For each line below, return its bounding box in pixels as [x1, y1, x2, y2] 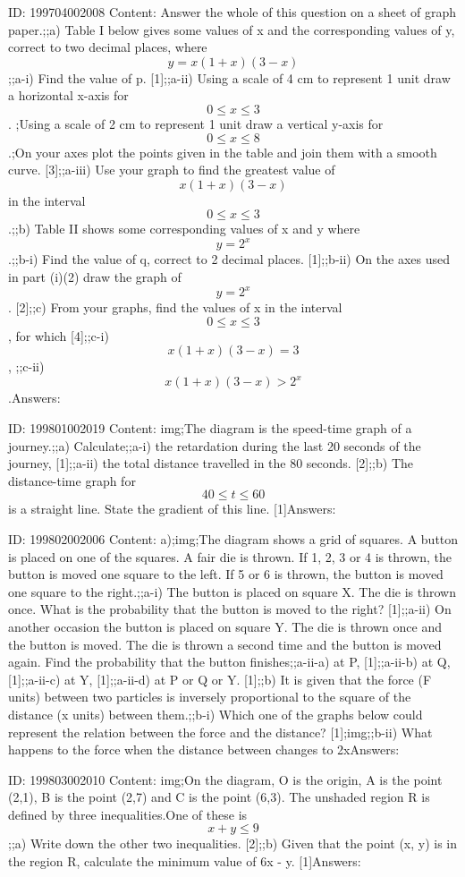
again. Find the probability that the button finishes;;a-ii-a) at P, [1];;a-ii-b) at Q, [8, 652, 451, 671]
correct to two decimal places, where [8, 38, 207, 56]
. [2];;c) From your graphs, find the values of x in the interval [8, 298, 342, 317]
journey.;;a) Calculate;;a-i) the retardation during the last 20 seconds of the [8, 436, 421, 455]
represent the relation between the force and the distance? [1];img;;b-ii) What [8, 722, 433, 741]
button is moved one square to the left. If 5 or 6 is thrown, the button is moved [8, 565, 444, 583]
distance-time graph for [8, 471, 136, 490]
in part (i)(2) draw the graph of [8, 268, 182, 286]
